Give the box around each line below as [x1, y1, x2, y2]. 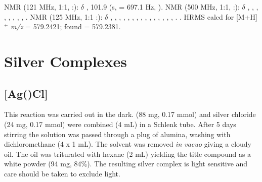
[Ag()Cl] [4, 85, 48, 101]
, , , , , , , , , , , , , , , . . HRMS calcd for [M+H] [110, 11, 257, 22]
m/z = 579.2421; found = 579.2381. [11, 21, 121, 32]
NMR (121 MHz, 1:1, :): [4, 2, 79, 12]
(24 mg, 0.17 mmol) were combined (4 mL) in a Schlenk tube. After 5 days [4, 118, 236, 129]
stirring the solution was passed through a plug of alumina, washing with [4, 129, 231, 139]
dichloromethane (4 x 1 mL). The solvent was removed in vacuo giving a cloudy [4, 139, 251, 149]
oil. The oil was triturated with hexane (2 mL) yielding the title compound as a [4, 148, 251, 159]
